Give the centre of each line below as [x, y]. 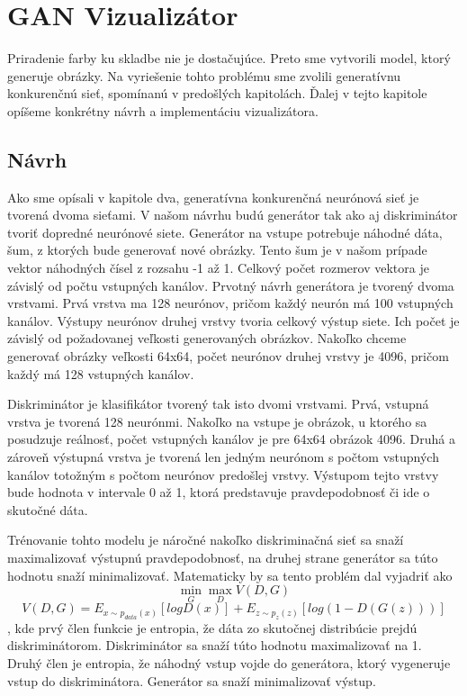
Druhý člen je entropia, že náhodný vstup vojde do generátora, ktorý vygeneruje [229, 662]
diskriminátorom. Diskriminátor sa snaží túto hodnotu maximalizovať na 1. [215, 645]
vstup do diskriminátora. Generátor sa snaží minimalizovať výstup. [192, 680]
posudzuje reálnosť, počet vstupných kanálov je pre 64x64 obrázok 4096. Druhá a [232, 439]
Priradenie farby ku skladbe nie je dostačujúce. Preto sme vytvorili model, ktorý [229, 58]
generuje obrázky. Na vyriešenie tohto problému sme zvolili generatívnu [204, 75]
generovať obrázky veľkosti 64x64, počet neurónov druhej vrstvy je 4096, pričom [228, 356]
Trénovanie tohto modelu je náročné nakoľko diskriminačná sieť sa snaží [206, 540]
